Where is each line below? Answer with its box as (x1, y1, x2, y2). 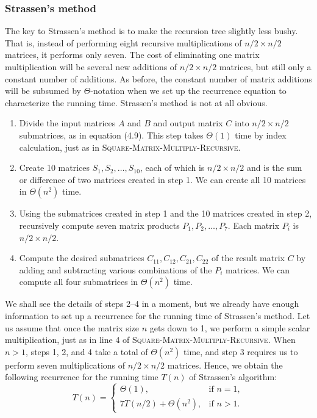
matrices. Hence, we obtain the (167, 358, 283, 371)
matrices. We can (226, 263, 290, 276)
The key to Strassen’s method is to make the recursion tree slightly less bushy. (5, 24, 298, 37)
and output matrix (153, 117, 223, 129)
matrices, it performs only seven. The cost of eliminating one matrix (5, 48, 260, 61)
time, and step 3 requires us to (183, 345, 298, 358)
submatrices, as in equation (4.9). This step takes (19, 128, 204, 141)
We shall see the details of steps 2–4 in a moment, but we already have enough (5, 297, 299, 310)
